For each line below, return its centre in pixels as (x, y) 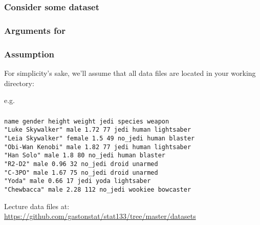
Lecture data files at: (37, 206)
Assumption (29, 54)
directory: (19, 83)
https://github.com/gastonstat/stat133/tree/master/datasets (100, 216)
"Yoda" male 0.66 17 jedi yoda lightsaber (78, 181)
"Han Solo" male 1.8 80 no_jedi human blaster (85, 156)
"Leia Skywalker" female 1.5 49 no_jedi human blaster (100, 138)
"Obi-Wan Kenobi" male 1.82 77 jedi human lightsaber (98, 147)
